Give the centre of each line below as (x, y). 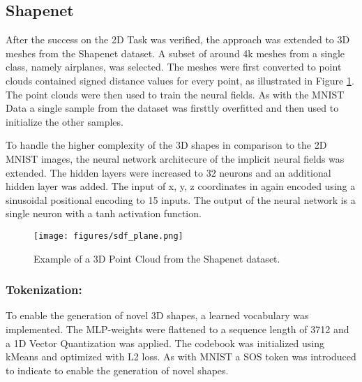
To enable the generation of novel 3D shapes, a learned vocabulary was (157, 315)
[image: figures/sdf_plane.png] (108, 236)
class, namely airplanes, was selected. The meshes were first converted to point (174, 67)
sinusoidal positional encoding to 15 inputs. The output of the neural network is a (181, 199)
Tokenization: (44, 289)
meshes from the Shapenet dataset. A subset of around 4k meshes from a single (175, 53)
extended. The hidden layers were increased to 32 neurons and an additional (168, 172)
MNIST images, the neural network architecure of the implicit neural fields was (175, 158)
